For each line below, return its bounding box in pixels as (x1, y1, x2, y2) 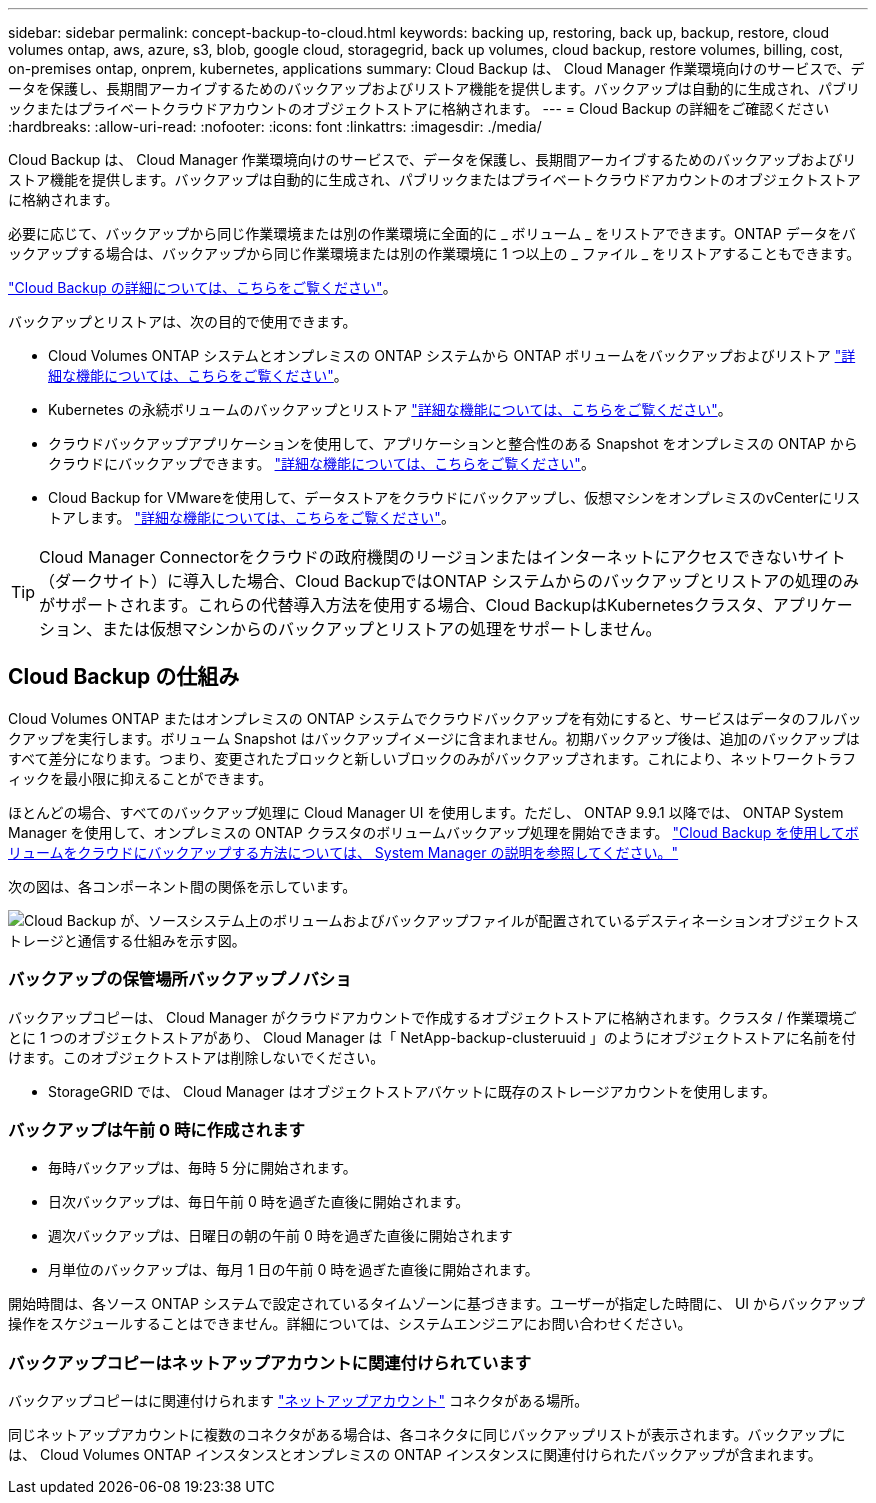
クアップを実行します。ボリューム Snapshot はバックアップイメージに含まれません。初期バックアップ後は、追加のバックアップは (8, 729, 860, 747)
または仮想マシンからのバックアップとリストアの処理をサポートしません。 (102, 619, 662, 639)
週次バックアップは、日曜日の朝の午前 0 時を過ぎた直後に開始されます (48, 1227, 513, 1245)
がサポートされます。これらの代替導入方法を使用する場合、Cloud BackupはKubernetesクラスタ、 (39, 595, 773, 615)
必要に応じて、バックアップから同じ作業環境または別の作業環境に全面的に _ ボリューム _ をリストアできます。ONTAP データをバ (8, 225, 856, 242)
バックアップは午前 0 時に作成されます (8, 1119, 305, 1140)
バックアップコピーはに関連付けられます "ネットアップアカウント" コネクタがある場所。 (8, 1392, 589, 1410)
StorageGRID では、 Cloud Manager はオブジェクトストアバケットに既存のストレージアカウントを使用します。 (48, 1082, 777, 1100)
